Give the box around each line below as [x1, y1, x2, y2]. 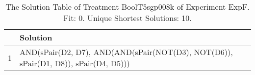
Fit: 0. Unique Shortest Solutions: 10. [63, 12, 192, 23]
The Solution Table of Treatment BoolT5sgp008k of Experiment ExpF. [5, 1, 250, 12]
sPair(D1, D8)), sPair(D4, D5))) [20, 57, 130, 69]
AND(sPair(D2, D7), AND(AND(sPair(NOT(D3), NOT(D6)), [20, 46, 233, 57]
